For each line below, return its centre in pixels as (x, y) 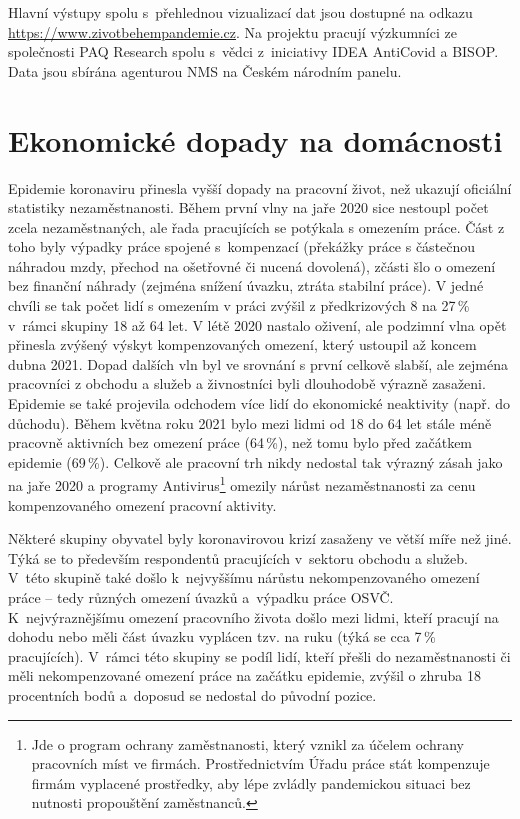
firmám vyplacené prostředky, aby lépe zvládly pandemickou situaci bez (251, 782)
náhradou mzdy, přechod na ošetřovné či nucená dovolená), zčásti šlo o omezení (252, 265)
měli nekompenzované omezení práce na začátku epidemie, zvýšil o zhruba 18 (244, 675)
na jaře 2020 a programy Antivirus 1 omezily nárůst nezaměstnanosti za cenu (242, 484)
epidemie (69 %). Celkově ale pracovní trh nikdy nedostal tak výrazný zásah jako (255, 461)
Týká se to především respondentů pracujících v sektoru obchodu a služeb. (238, 557)
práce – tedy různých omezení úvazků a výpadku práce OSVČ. (201, 597)
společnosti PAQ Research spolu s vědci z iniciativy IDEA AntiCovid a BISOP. (253, 51)
